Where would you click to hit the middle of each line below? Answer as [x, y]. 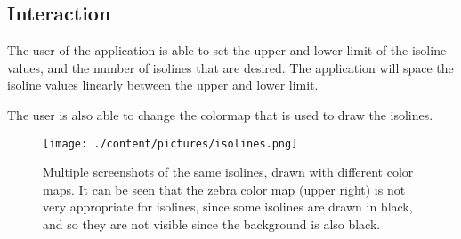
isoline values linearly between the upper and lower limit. [163, 85]
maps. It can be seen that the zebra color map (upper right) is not [224, 189]
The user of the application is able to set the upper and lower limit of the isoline [227, 50]
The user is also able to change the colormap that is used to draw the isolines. [220, 114]
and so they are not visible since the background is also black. [212, 224]
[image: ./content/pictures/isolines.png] [170, 143]
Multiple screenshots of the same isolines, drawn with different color [228, 172]
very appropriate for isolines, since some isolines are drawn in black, [228, 207]
